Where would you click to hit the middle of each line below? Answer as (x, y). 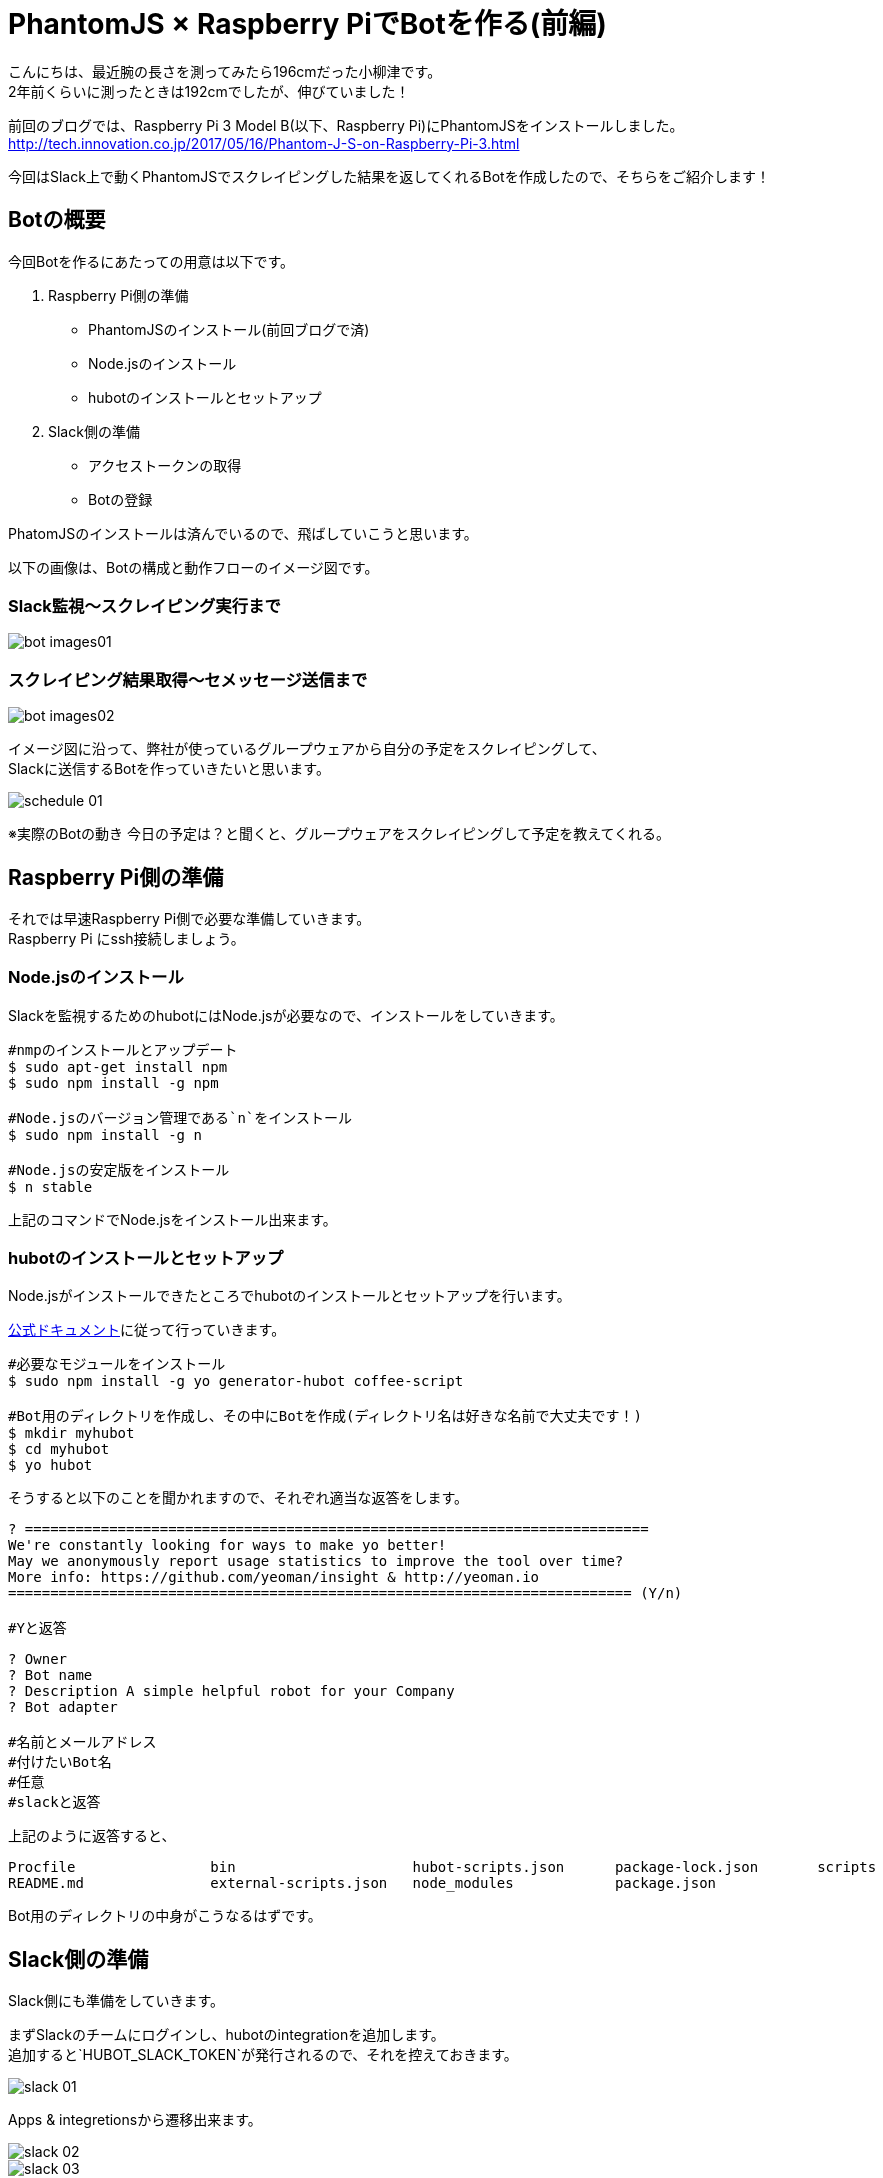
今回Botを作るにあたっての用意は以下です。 (151, 261)
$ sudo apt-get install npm (118, 1066)
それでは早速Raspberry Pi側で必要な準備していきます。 (189, 918)
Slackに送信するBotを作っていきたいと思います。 (169, 769)
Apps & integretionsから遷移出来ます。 (135, 2120)
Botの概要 (57, 220)
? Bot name (50, 1675)
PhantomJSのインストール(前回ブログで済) (229, 329)
